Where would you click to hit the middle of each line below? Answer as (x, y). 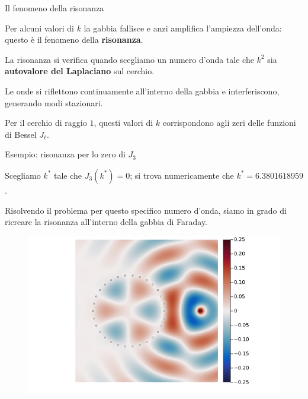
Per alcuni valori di (39, 28)
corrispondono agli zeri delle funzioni (229, 123)
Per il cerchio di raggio (46, 123)
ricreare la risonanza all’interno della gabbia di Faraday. (106, 222)
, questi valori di (123, 123)
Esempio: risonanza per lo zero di (65, 154)
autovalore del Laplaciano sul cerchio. (80, 71)
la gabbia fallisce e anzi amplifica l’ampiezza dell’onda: (183, 28)
